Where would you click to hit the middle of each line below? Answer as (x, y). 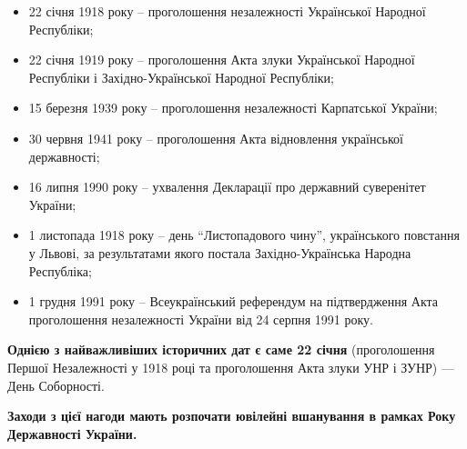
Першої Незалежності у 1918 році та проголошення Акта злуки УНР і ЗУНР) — (231, 367)
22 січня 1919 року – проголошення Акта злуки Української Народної (222, 60)
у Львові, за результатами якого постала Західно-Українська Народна (220, 252)
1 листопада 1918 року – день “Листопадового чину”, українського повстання (244, 235)
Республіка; (60, 270)
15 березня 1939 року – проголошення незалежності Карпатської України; (233, 108)
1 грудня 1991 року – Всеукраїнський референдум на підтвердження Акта (233, 301)
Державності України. (72, 433)
